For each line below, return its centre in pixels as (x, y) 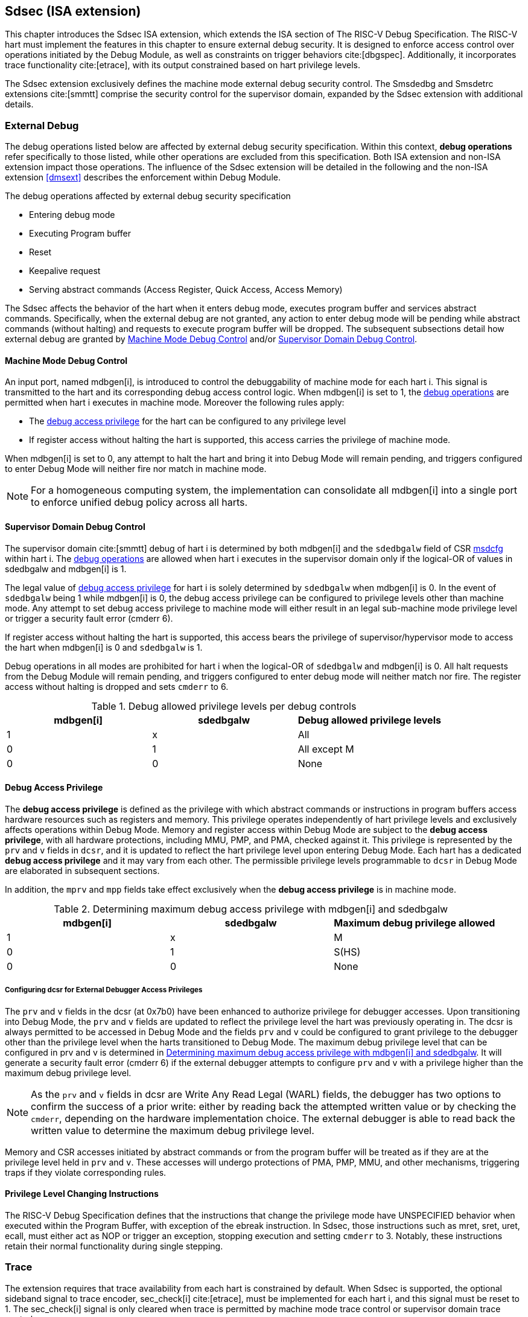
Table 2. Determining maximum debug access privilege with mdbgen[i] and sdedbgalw (251, 909)
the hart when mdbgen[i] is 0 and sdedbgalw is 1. (104, 647)
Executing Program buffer (80, 234)
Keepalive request (65, 271)
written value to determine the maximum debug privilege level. (173, 1130)
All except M (326, 749)
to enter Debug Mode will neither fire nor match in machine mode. (136, 469)
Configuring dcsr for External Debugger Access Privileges (104, 990)
